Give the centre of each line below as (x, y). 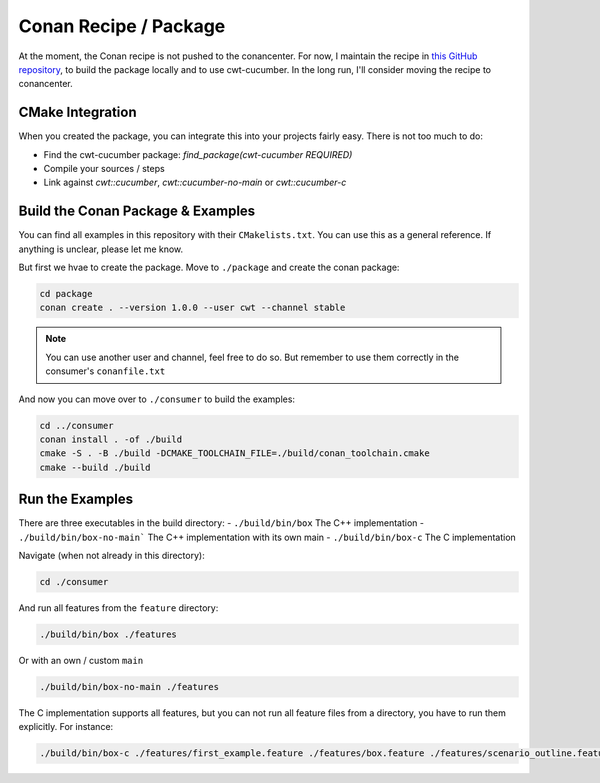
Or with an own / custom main (81, 660)
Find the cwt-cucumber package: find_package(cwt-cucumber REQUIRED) (198, 154)
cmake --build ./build (95, 467)
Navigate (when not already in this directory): (111, 556)
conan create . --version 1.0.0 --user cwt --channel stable (192, 308)
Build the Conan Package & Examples (137, 211)
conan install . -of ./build (111, 439)
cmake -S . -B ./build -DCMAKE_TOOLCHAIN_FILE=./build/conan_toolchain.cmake (234, 453)
